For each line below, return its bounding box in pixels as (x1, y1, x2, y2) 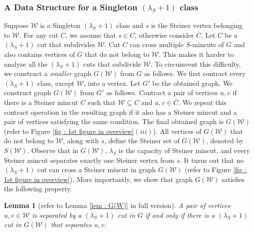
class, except (37, 78, 75, 88)
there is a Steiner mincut (4, 97, 78, 107)
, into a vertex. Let (84, 78, 140, 88)
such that (88, 97, 116, 107)
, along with (63, 135, 99, 146)
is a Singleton (40, 20, 81, 30)
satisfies (221, 174, 245, 184)
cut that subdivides (37, 39, 95, 50)
